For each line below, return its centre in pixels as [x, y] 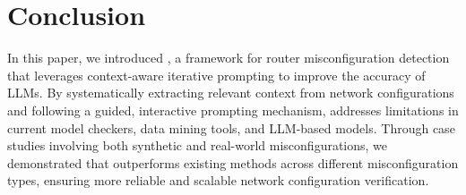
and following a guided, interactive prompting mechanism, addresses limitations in [233, 110]
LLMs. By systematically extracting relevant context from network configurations [231, 93]
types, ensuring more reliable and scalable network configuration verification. [218, 180]
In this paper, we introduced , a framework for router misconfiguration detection [229, 58]
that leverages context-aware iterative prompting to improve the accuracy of [216, 75]
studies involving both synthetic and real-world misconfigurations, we [198, 145]
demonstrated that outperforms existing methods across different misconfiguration [233, 162]
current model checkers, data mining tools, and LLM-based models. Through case [231, 127]
